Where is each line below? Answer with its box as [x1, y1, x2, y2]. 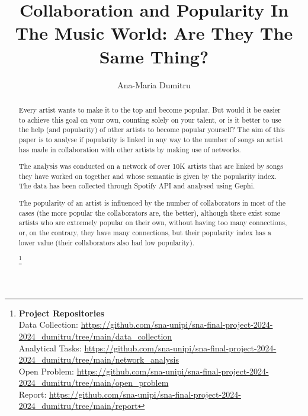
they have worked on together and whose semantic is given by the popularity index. [18, 171, 277, 181]
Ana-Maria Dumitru [117, 78, 191, 91]
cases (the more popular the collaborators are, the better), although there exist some [18, 207, 280, 217]
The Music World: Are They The [15, 21, 293, 45]
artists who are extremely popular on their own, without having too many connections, [18, 217, 287, 228]
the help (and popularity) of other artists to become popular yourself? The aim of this [18, 124, 285, 135]
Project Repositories [18, 306, 104, 319]
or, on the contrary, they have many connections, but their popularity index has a [18, 227, 271, 237]
